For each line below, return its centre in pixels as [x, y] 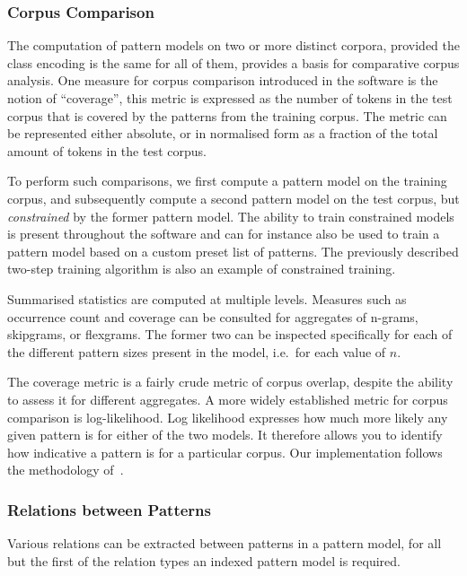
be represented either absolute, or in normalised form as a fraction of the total [223, 133]
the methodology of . [66, 470]
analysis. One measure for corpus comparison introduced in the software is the [223, 80]
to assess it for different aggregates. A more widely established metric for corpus [228, 399]
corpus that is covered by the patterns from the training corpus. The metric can [227, 115]
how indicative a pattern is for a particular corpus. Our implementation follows [225, 452]
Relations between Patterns [109, 509]
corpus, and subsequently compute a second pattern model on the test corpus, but [233, 198]
